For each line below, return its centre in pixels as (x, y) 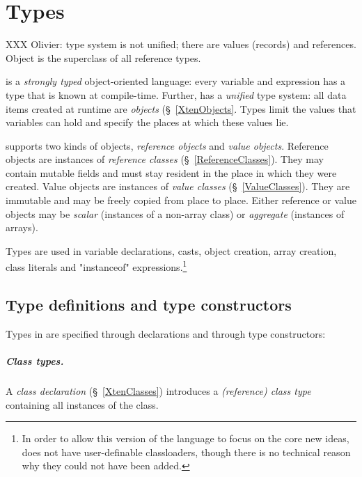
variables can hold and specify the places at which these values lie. (147, 122)
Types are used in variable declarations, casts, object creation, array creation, (171, 250)
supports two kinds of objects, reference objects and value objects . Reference (167, 145)
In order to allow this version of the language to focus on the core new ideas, (186, 438)
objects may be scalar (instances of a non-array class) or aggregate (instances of (175, 213)
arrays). (22, 227)
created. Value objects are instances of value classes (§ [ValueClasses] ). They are (178, 186)
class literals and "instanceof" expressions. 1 (96, 266)
